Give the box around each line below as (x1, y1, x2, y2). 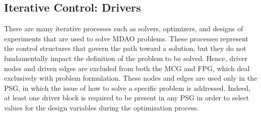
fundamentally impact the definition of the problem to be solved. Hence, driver (4, 52, 248, 63)
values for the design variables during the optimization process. (4, 102, 199, 112)
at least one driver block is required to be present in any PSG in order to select (4, 92, 249, 103)
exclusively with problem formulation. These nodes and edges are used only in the (4, 73, 257, 83)
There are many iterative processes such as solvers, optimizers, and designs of (4, 23, 243, 34)
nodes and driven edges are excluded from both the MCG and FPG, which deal (4, 63, 250, 73)
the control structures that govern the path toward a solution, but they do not (4, 43, 246, 53)
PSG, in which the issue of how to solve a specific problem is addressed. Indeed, (4, 82, 250, 93)
